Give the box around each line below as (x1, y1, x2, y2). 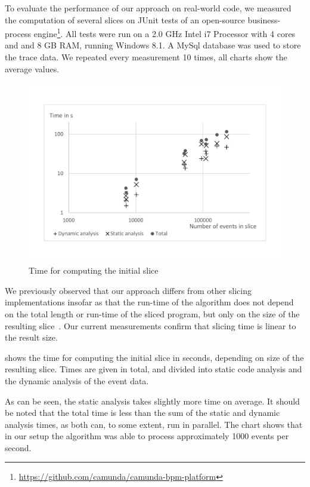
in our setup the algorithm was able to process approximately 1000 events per (5, 430, 289, 442)
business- (247, 13, 281, 26)
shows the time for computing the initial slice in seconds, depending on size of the (5, 351, 304, 363)
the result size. (5, 331, 58, 344)
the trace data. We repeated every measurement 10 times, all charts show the (5, 51, 287, 63)
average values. (5, 62, 60, 75)
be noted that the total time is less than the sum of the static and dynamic (5, 406, 280, 419)
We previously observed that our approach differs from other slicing (5, 284, 252, 296)
